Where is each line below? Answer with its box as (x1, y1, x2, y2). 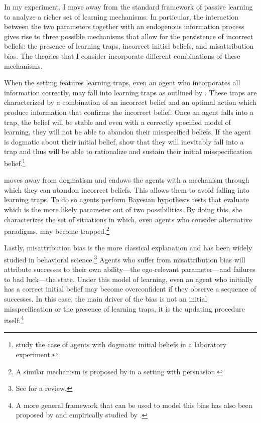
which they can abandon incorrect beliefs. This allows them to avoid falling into (4, 184, 249, 195)
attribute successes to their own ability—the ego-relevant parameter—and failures (4, 264, 255, 274)
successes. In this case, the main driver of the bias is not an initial (4, 294, 207, 304)
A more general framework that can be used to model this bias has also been (16, 399, 252, 410)
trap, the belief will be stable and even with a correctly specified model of (4, 116, 231, 127)
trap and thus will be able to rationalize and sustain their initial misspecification (4, 146, 252, 157)
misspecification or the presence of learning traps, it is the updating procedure (4, 303, 245, 314)
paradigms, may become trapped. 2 (4, 224, 109, 236)
